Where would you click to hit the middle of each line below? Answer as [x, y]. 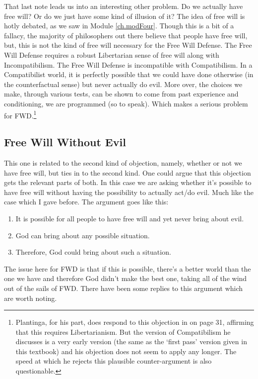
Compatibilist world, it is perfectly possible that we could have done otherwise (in [129, 74]
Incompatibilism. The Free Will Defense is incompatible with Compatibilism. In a [128, 64]
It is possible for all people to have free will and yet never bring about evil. [130, 218]
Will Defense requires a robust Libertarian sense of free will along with [112, 54]
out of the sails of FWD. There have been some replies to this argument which [124, 288]
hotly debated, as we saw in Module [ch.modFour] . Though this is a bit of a [119, 26]
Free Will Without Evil [65, 142]
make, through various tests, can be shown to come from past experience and [121, 94]
